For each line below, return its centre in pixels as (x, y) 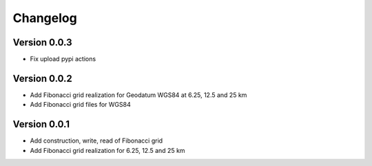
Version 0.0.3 (42, 42)
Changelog (45, 18)
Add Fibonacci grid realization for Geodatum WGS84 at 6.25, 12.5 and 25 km (138, 95)
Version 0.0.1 (41, 124)
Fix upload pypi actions (63, 59)
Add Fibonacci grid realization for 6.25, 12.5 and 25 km (107, 150)
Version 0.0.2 (42, 78)
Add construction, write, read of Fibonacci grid (96, 141)
